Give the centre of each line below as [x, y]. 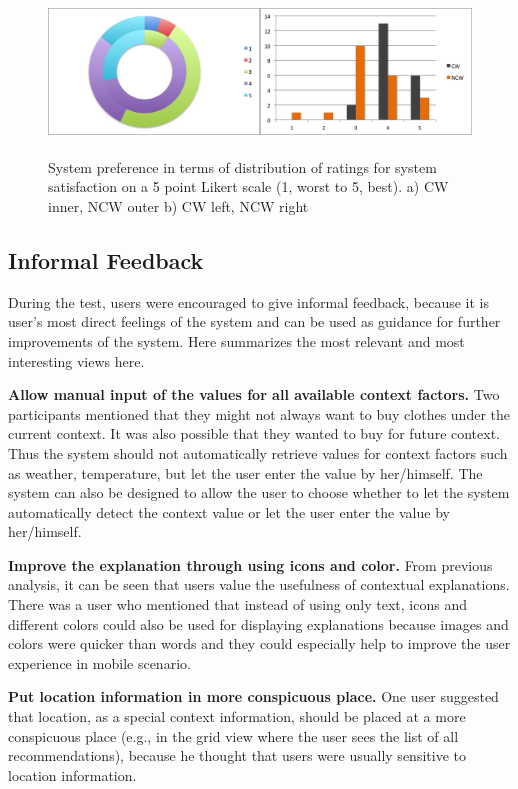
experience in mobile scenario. [99, 662]
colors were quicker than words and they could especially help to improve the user [259, 643]
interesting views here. [76, 360]
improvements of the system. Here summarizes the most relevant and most [236, 340]
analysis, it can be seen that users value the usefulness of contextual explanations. [259, 584]
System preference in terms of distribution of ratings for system [242, 166]
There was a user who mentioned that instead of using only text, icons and [237, 604]
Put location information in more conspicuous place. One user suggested [253, 696]
